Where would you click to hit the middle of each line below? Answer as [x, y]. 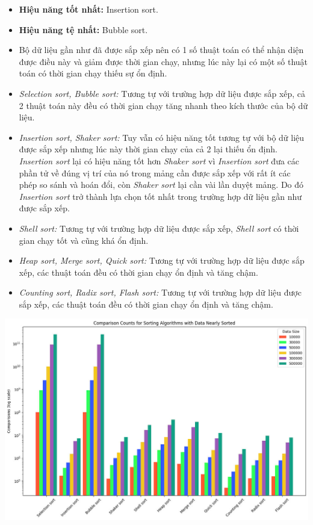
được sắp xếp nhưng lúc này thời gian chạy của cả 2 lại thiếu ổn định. [148, 149]
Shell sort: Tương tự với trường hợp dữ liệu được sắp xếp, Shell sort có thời [159, 228]
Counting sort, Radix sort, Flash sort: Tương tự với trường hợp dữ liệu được [160, 292]
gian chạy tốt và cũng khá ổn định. [84, 240]
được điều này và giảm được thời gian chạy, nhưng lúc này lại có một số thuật [163, 61]
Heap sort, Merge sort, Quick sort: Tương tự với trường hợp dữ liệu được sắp [162, 260]
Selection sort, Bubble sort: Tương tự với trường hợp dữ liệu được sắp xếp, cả [162, 93]
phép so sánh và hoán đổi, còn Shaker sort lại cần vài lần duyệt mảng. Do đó [161, 185]
